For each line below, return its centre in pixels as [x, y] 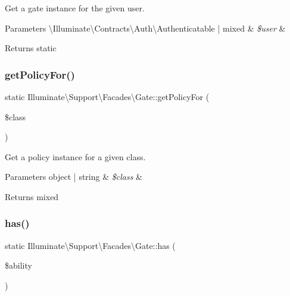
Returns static [31, 48]
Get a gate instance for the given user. [75, 8]
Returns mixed [32, 196]
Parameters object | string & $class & [74, 177]
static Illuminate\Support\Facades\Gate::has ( [90, 245]
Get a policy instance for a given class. [75, 156]
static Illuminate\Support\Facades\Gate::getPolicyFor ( [107, 96]
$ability [18, 265]
